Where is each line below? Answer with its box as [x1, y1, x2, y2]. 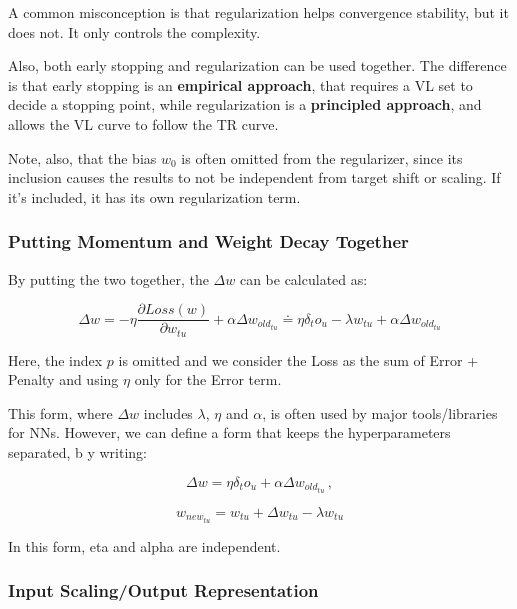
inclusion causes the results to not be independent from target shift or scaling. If [8, 167, 501, 188]
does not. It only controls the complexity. [8, 21, 261, 42]
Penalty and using [8, 369, 119, 390]
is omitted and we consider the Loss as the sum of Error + [118, 349, 479, 370]
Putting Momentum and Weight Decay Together [8, 229, 409, 254]
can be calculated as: [239, 268, 368, 289]
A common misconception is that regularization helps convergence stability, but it [8, 2, 509, 22]
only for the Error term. [134, 369, 282, 390]
